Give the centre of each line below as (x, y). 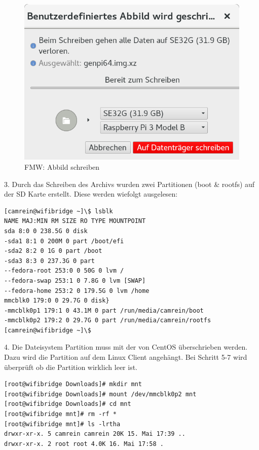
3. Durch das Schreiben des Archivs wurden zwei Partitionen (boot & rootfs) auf (129, 184)
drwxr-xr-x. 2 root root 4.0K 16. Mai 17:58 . (84, 444)
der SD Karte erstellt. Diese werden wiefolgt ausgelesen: (91, 194)
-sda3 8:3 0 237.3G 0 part (49, 261)
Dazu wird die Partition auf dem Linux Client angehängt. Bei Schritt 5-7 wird (126, 357)
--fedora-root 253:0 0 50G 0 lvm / (64, 271)
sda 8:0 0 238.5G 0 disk (46, 231)
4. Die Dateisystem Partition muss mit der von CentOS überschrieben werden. (126, 347)
